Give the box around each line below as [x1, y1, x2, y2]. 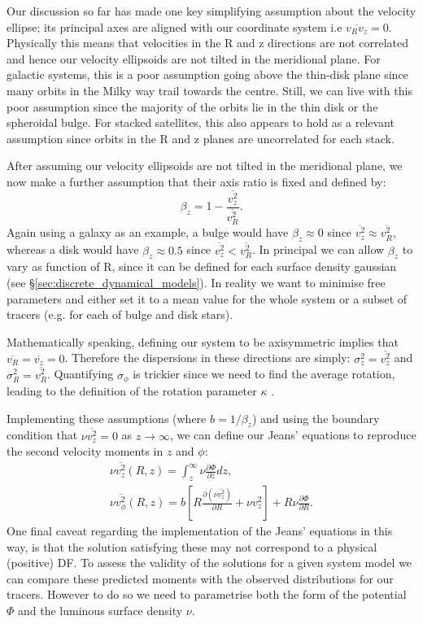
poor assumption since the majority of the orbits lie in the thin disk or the [7, 98, 378, 115]
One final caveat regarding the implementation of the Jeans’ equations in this [7, 522, 393, 539]
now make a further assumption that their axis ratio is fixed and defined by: [7, 172, 386, 190]
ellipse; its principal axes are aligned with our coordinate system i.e [7, 18, 342, 35]
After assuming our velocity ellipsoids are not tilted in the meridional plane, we [7, 157, 403, 174]
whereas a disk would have [7, 241, 139, 258]
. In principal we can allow [251, 241, 385, 258]
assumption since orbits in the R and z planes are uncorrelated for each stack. [7, 129, 395, 146]
